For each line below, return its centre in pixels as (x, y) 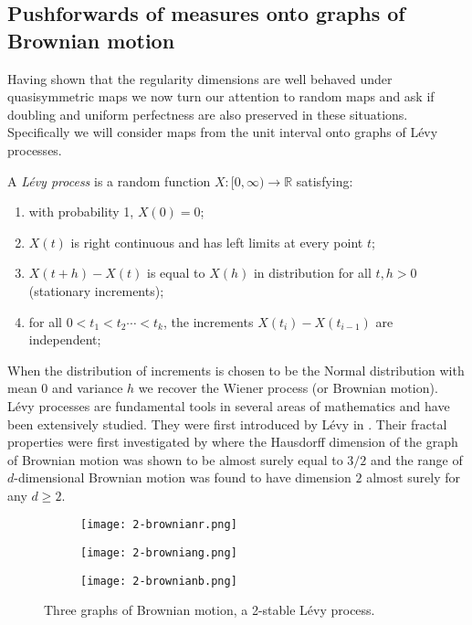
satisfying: (325, 180)
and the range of (417, 459)
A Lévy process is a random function (109, 180)
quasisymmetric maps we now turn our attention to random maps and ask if (221, 96)
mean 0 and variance (65, 388)
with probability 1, (81, 212)
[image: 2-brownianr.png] (159, 525)
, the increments (208, 321)
